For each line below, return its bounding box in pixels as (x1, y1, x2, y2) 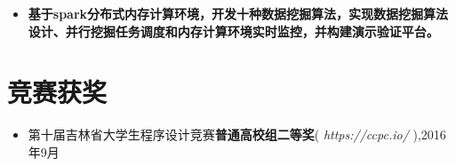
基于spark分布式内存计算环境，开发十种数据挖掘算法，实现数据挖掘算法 (28, 4, 449, 22)
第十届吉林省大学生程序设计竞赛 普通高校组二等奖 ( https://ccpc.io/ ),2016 (28, 125, 446, 144)
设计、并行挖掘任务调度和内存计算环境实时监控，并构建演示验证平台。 (28, 21, 439, 40)
